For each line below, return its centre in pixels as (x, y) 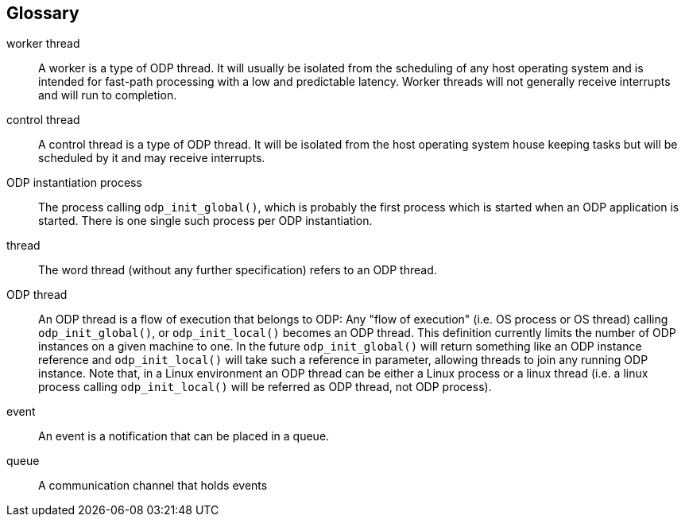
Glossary (43, 13)
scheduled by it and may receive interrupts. (152, 158)
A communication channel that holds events (153, 486)
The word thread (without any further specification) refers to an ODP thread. (238, 270)
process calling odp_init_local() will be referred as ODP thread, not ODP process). (265, 387)
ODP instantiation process (74, 183)
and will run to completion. (108, 95)
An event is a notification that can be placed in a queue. (184, 436)
